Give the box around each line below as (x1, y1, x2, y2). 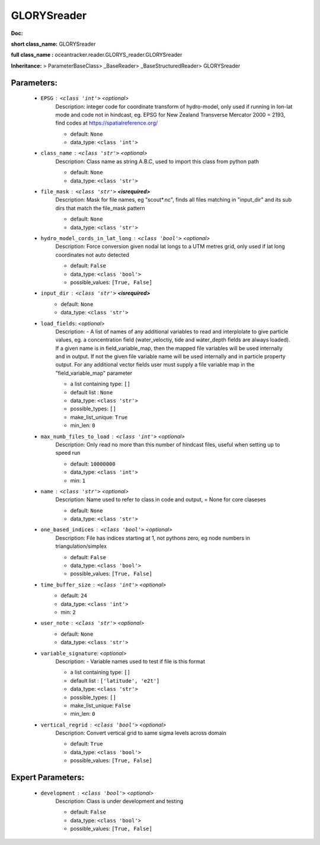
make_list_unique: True (70, 413, 128, 420)
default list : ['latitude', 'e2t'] (70, 677, 160, 684)
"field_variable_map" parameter (55, 369, 133, 377)
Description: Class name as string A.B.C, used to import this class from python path (55, 158, 259, 165)
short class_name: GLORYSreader (11, 40, 96, 47)
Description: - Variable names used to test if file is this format (55, 658, 206, 665)
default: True (70, 740, 103, 747)
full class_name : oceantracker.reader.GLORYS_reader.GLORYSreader (11, 51, 183, 59)
